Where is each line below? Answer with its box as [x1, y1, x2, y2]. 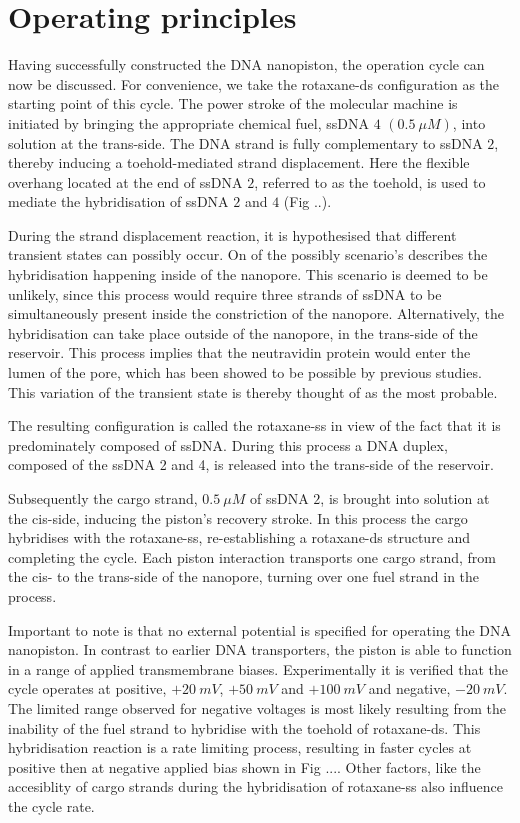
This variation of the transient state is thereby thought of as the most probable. [8, 381, 498, 402]
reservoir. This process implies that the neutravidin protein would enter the [8, 342, 471, 363]
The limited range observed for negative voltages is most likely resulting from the [8, 697, 506, 718]
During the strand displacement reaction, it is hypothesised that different [8, 224, 457, 245]
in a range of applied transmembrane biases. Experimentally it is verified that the [8, 658, 509, 679]
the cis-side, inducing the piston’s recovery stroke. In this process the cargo [8, 507, 468, 528]
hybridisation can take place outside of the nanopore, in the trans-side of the [8, 322, 478, 343]
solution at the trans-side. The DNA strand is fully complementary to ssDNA [8, 132, 483, 153]
